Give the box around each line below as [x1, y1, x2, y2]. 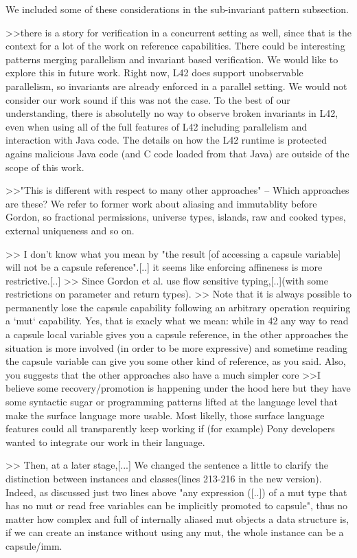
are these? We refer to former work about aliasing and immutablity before [5, 196, 317, 210]
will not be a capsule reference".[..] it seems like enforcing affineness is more [5, 260, 323, 274]
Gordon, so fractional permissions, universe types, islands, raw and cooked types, [5, 210, 346, 224]
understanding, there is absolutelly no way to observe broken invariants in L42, [5, 106, 338, 120]
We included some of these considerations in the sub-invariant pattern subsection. [5, 2, 349, 16]
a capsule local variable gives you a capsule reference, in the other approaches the [5, 327, 349, 342]
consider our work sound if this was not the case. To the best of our [5, 92, 290, 107]
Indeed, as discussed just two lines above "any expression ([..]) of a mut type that [5, 484, 347, 499]
